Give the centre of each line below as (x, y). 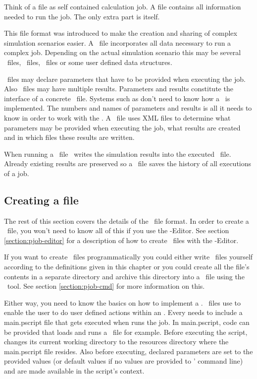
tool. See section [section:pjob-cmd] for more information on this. (106, 286)
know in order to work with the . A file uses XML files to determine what (117, 117)
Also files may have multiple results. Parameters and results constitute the (119, 89)
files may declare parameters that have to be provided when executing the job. (126, 79)
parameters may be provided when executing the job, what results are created (122, 127)
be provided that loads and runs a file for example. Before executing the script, (126, 332)
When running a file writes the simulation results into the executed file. (118, 154)
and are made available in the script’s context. (74, 371)
